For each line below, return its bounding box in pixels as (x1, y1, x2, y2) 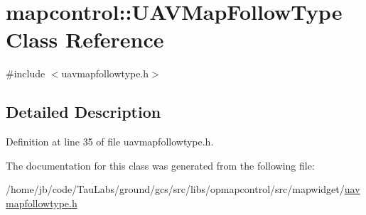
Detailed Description (6, 101, 161, 123)
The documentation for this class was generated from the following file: (6, 158, 315, 172)
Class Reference (6, 25, 164, 54)
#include (6, 66, 45, 81)
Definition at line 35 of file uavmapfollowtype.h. (6, 134, 214, 149)
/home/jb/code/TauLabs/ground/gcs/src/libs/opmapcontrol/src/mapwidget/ (6, 182, 345, 197)
